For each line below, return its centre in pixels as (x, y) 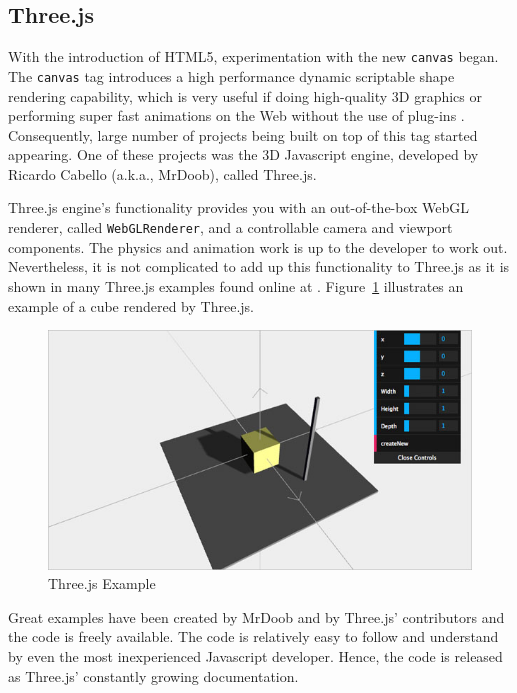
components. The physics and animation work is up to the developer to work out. (258, 246)
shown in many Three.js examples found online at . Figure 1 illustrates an (236, 285)
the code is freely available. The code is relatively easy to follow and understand (253, 636)
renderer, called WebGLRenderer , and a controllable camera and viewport (230, 227)
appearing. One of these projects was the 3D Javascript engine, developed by (243, 154)
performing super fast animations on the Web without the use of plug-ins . (236, 115)
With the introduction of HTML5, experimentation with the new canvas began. (253, 56)
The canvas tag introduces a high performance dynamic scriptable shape (231, 75)
